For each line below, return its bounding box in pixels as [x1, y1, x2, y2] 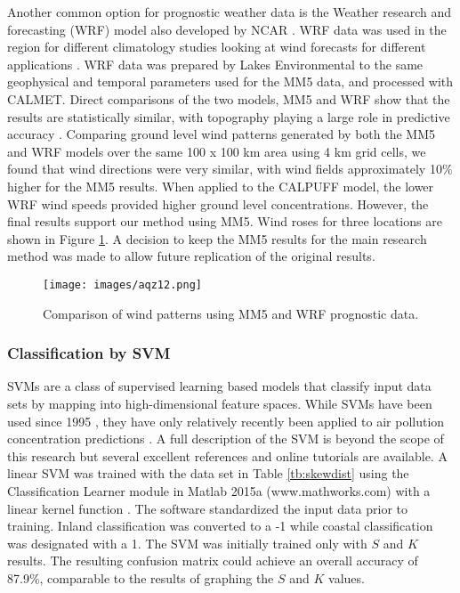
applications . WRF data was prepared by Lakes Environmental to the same [7, 54, 424, 73]
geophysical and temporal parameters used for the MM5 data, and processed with [7, 72, 454, 91]
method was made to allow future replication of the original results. [7, 247, 375, 265]
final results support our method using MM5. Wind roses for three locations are [7, 212, 442, 231]
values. [328, 568, 365, 587]
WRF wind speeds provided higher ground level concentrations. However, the [7, 194, 429, 213]
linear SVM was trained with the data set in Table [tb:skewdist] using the [7, 464, 409, 483]
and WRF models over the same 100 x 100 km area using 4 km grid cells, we [7, 142, 426, 160]
